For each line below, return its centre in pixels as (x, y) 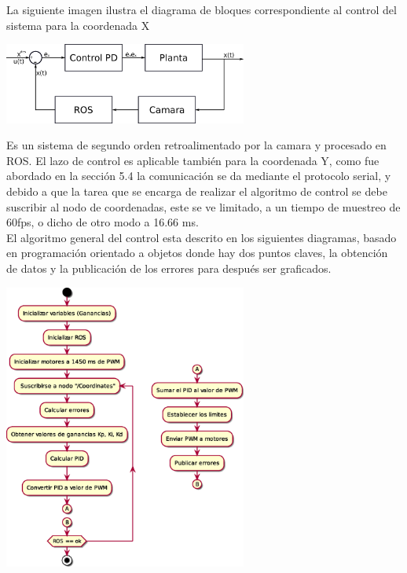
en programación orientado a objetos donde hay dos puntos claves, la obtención (197, 253)
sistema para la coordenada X (78, 25)
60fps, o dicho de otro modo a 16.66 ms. (103, 222)
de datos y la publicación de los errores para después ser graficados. (169, 268)
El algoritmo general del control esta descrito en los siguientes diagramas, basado (202, 237)
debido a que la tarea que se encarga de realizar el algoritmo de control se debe (197, 191)
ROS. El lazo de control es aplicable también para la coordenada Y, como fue (193, 160)
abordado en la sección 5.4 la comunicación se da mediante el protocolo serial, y (199, 176)
